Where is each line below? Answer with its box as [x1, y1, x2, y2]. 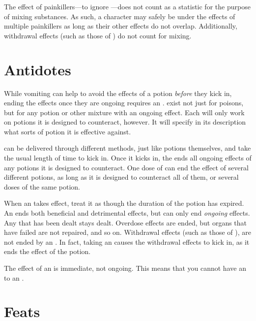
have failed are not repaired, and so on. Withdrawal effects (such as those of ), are [4, 227, 251, 237]
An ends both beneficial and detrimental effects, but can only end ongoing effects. [4, 208, 250, 218]
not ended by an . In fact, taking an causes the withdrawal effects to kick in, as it [4, 236, 250, 247]
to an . [4, 272, 24, 283]
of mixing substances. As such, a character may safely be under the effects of [4, 11, 235, 21]
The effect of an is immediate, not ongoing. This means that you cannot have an [4, 263, 246, 273]
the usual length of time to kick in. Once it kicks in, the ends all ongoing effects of [4, 153, 252, 163]
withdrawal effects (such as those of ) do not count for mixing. [4, 30, 192, 40]
